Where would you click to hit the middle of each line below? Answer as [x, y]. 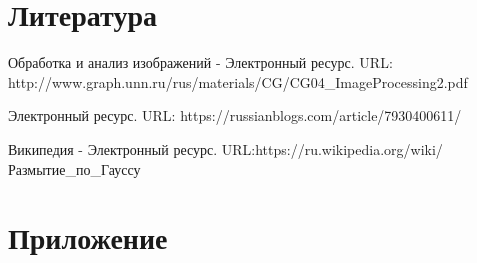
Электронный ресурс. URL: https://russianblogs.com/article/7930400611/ [235, 115]
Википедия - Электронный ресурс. [113, 148]
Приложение [88, 237]
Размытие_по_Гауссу [74, 168]
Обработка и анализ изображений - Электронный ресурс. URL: [200, 62]
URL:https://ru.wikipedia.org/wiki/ [332, 148]
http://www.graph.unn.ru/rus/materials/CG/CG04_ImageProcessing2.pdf [238, 81]
